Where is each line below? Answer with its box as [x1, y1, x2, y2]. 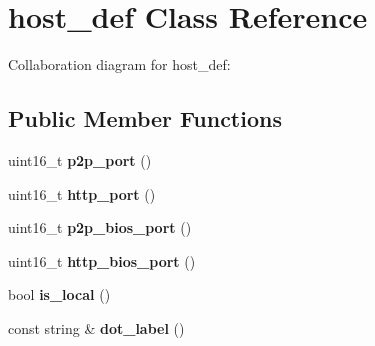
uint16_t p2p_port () [8, 149, 152, 170]
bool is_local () [8, 284, 111, 305]
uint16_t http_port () [8, 183, 156, 204]
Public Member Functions [8, 103, 282, 134]
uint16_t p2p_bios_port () [8, 217, 192, 238]
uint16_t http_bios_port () [8, 250, 196, 271]
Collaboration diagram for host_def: [8, 54, 231, 75]
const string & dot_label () [8, 317, 185, 338]
